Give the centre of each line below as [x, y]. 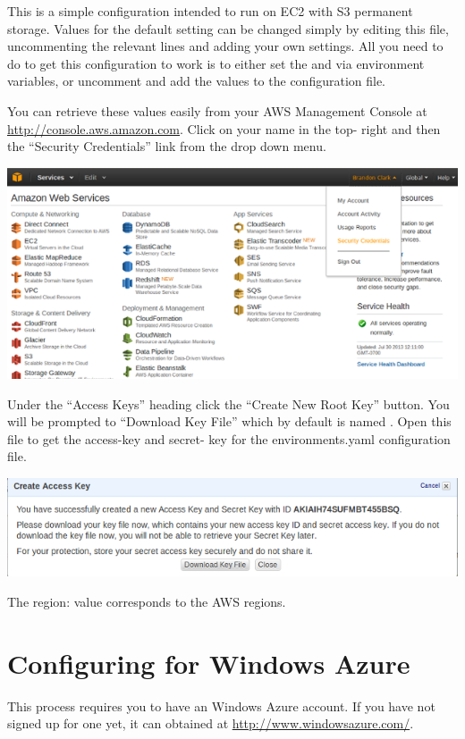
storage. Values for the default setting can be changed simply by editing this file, [228, 28]
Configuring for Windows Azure [209, 663]
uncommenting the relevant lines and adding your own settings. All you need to [225, 46]
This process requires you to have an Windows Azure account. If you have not [221, 705]
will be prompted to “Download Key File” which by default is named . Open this [229, 421]
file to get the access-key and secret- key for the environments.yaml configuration [229, 438]
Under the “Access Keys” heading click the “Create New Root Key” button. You [228, 403]
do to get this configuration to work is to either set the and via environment [216, 63]
